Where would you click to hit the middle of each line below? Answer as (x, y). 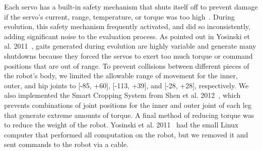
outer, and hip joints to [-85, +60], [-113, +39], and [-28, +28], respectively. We (126, 85)
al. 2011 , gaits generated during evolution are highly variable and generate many (130, 46)
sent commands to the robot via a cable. (67, 144)
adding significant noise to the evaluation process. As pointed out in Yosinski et (127, 36)
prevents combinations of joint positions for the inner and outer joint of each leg (128, 105)
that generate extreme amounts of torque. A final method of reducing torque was (129, 115)
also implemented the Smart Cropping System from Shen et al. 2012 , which (122, 95)
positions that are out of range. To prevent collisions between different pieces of (127, 65)
